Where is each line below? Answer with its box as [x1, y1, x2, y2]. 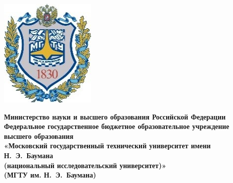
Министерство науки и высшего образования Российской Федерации [4, 111, 226, 122]
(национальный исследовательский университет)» [4, 160, 166, 170]
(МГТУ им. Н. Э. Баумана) [4, 170, 96, 180]
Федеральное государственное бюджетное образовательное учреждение [4, 121, 230, 131]
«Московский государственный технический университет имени [4, 140, 211, 151]
